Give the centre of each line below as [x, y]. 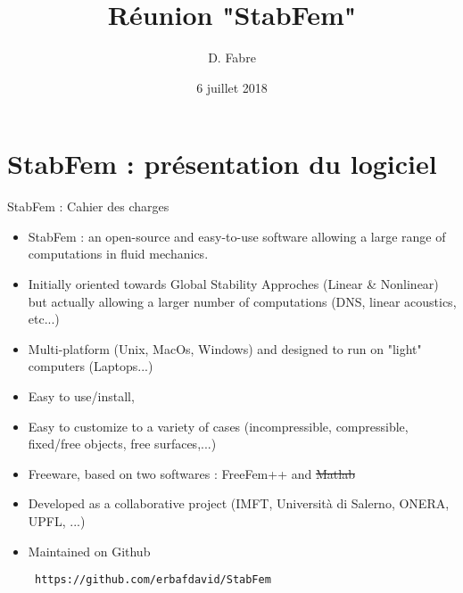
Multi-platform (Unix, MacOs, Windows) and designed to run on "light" [225, 348]
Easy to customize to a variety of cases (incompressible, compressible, [218, 426]
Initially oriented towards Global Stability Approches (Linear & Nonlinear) [233, 284]
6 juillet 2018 [232, 87]
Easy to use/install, [81, 396]
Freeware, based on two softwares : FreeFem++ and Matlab [191, 473]
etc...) [44, 319]
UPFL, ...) [57, 520]
